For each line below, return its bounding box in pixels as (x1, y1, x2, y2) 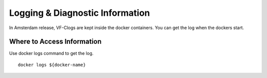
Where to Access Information (9, 38, 102, 46)
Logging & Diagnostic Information (9, 7, 150, 18)
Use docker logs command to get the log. (9, 50, 94, 56)
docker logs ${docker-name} (18, 62, 86, 68)
